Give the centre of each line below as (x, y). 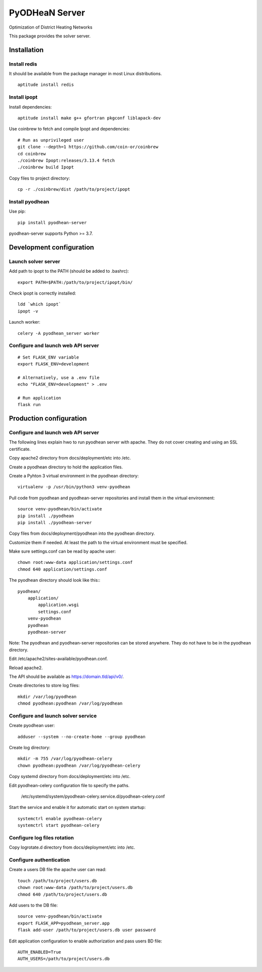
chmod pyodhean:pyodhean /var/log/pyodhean (70, 703)
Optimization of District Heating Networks (51, 27)
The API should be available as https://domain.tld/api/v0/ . (66, 676)
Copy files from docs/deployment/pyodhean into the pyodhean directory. (82, 533)
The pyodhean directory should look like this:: (55, 580)
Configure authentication (39, 860)
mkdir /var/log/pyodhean (47, 697)
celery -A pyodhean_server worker (58, 333)
